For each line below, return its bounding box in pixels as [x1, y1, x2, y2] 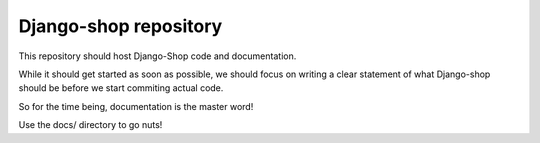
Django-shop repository [18, 15, 223, 37]
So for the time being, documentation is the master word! [18, 100, 254, 112]
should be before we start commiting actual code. [18, 82, 224, 94]
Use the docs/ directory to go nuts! [18, 119, 163, 131]
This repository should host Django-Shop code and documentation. [18, 50, 297, 62]
